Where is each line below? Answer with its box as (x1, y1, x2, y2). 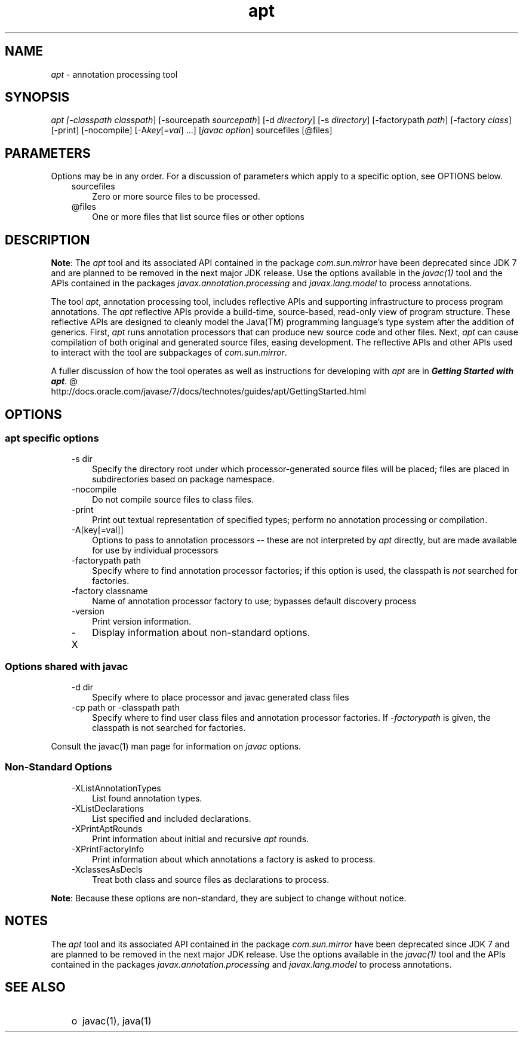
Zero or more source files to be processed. (92, 191, 260, 202)
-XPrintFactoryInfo (71, 843, 144, 854)
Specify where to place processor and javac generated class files (92, 692, 349, 703)
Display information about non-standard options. (92, 626, 310, 639)
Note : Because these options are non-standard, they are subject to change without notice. (51, 892, 407, 903)
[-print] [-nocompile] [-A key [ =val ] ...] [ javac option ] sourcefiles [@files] (51, 125, 333, 136)
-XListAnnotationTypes (71, 782, 161, 793)
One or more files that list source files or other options (92, 212, 304, 222)
